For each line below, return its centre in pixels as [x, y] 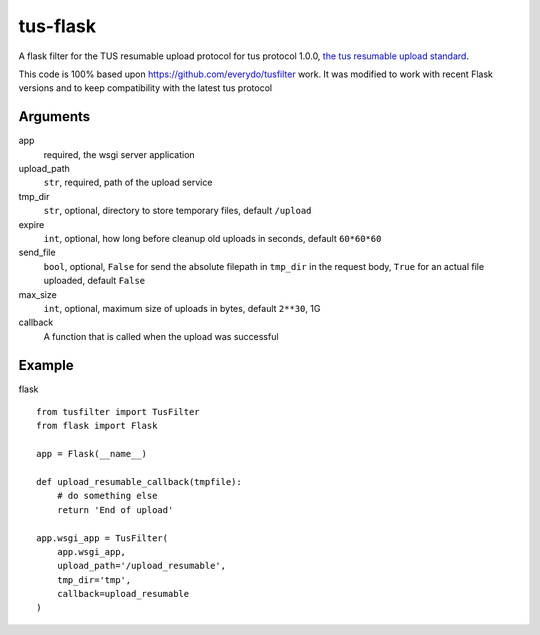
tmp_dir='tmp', [94, 579]
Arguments [54, 116]
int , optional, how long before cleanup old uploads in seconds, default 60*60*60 [212, 238]
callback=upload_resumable [123, 594]
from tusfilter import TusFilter [118, 411]
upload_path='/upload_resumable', [141, 566]
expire [31, 224]
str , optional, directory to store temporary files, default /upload [177, 211]
